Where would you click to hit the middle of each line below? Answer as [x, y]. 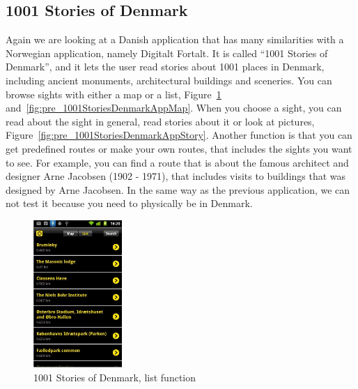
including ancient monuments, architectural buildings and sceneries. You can [169, 80]
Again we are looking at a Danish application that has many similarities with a [175, 39]
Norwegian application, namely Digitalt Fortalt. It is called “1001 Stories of [167, 53]
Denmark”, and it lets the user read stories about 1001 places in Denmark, [165, 67]
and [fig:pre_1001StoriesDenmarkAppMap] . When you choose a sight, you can [174, 108]
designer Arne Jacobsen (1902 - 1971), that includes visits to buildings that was [176, 176]
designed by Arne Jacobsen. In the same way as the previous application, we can [178, 189]
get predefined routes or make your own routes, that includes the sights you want [179, 148]
